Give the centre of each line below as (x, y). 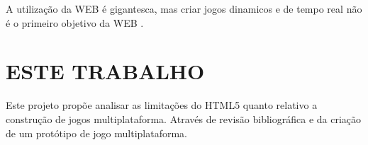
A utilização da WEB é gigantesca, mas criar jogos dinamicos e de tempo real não (184, 8)
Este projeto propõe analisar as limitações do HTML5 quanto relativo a (162, 105)
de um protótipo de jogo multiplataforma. (97, 133)
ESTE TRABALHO (105, 71)
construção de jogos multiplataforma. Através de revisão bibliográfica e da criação (184, 118)
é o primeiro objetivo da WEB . (75, 22)
